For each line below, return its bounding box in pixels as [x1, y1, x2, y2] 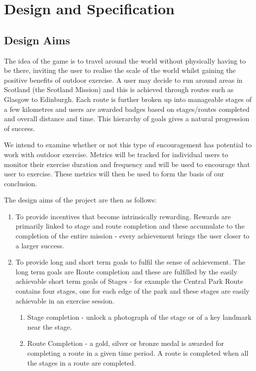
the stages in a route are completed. [27, 357, 136, 368]
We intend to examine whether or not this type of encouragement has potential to [4, 139, 252, 150]
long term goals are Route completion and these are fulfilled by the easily [15, 266, 238, 276]
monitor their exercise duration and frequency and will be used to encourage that [4, 159, 250, 169]
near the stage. [27, 321, 72, 332]
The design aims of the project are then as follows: [4, 195, 157, 205]
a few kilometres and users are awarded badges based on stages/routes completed [4, 103, 250, 114]
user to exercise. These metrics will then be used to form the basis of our [4, 169, 224, 179]
